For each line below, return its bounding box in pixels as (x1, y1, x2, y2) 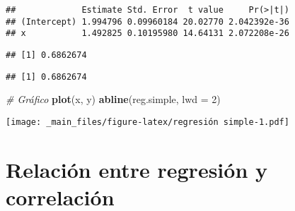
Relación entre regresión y (6, 155, 267, 183)
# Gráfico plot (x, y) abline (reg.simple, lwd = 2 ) (6, 92, 221, 107)
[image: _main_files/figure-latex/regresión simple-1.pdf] (6, 116, 289, 127)
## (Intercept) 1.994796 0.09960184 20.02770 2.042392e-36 (6, 16, 289, 27)
